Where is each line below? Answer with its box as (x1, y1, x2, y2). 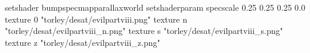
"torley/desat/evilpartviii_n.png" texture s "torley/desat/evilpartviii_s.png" (5, 24, 283, 37)
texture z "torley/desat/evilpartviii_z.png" (5, 36, 160, 48)
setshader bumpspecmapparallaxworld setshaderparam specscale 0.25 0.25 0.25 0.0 (5, 1, 305, 13)
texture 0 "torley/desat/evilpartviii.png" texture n (5, 13, 187, 25)
